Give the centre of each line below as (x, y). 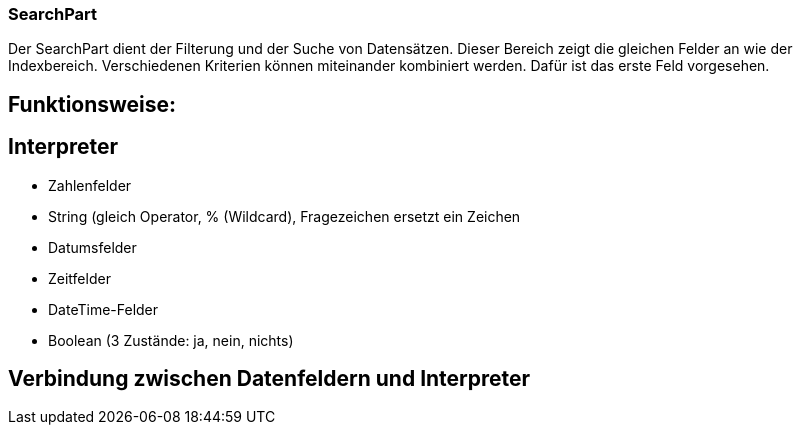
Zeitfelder (79, 278)
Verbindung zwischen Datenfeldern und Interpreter (269, 379)
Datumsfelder (92, 247)
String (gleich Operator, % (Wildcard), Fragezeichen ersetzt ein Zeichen (284, 216)
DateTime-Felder (103, 309)
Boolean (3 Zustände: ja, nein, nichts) (171, 340)
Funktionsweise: (92, 104)
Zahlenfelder (90, 185)
